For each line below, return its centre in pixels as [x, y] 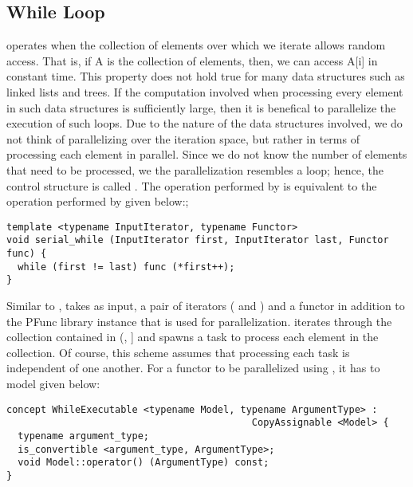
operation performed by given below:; [98, 201]
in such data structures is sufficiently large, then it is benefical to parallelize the [201, 107]
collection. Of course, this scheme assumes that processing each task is [178, 352]
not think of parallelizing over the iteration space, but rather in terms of [183, 138]
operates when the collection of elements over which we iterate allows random [196, 45]
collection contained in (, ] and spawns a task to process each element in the [193, 337]
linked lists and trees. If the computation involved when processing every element [205, 91]
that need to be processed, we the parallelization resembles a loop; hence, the [195, 169]
